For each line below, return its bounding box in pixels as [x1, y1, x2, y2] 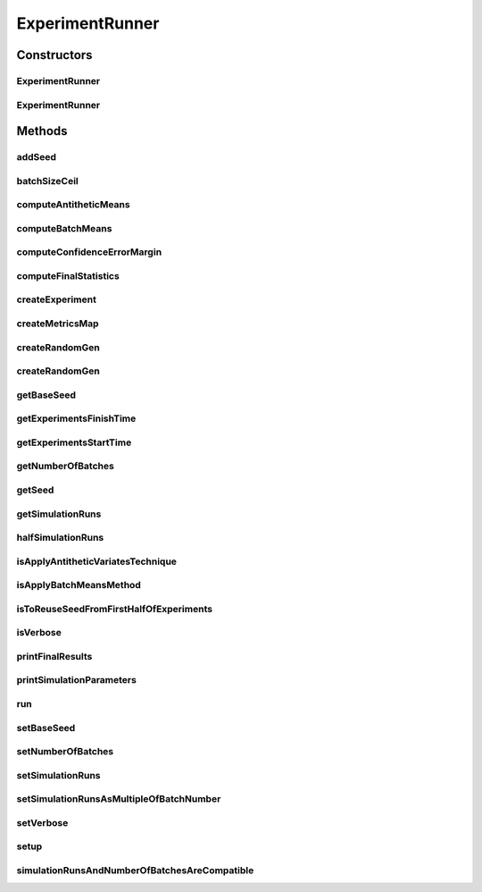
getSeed [16, 484, 54, 496]
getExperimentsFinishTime [16, 412, 137, 425]
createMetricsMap [16, 317, 99, 330]
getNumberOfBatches [16, 460, 115, 473]
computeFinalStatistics [16, 269, 120, 282]
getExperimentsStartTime [16, 436, 132, 449]
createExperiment [16, 293, 97, 306]
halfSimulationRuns [16, 532, 104, 544]
